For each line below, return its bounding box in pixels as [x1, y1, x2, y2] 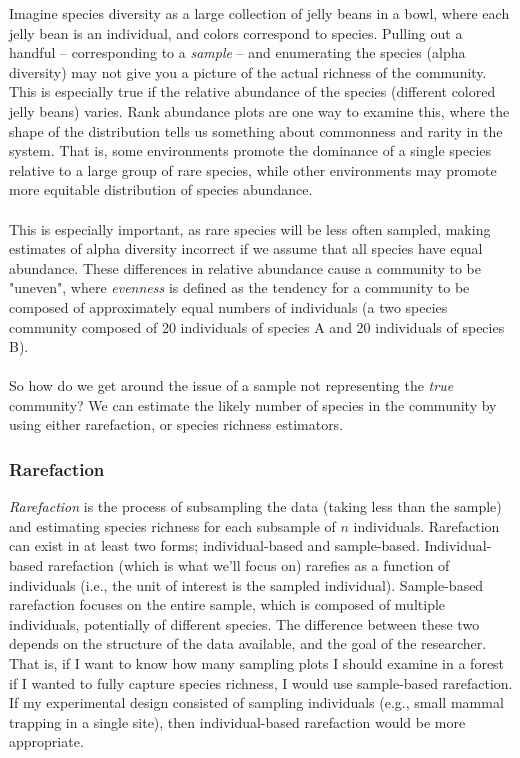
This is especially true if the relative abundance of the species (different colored [9, 81, 496, 102]
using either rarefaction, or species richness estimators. [9, 414, 344, 435]
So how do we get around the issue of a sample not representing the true [9, 375, 454, 396]
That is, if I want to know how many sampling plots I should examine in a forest [9, 653, 505, 674]
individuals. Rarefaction [353, 515, 500, 536]
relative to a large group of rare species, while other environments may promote [9, 159, 497, 180]
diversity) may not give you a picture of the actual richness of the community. [9, 61, 487, 82]
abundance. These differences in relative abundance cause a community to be [9, 257, 481, 278]
